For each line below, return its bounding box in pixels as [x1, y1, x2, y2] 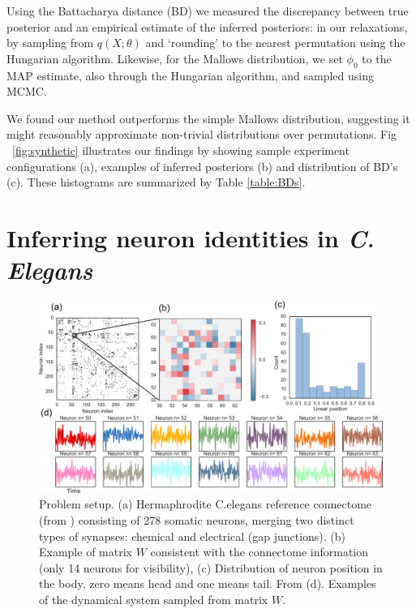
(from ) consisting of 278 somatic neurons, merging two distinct [39, 512, 354, 529]
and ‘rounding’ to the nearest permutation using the [145, 34, 405, 51]
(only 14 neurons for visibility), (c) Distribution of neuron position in [39, 559, 383, 576]
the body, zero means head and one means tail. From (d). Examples [39, 575, 376, 592]
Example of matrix [39, 543, 132, 560]
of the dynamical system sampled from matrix [39, 591, 268, 608]
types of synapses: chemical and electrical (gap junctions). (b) [39, 527, 346, 544]
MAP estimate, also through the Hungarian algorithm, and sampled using [6, 66, 374, 84]
